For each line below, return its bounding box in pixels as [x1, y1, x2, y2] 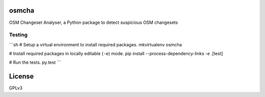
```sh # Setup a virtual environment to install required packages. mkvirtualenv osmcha [9, 41, 182, 47]
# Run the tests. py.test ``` [9, 59, 61, 65]
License [9, 72, 34, 80]
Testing [9, 32, 28, 39]
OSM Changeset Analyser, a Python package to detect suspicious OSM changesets [9, 19, 178, 25]
